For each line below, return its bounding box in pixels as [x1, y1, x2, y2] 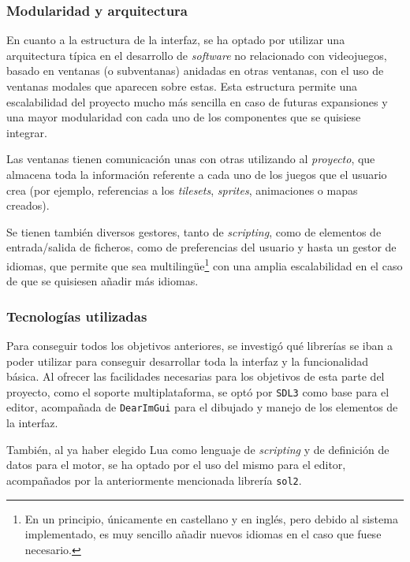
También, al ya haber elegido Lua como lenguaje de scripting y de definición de [6, 441, 389, 457]
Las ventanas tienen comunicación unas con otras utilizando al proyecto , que [6, 151, 375, 167]
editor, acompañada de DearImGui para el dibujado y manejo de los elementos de [6, 399, 398, 415]
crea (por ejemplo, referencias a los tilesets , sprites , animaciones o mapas [6, 181, 358, 198]
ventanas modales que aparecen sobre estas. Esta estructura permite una [6, 78, 358, 94]
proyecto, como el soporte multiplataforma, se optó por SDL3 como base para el [6, 383, 389, 400]
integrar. [6, 124, 47, 140]
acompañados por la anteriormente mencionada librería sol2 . [6, 471, 302, 488]
